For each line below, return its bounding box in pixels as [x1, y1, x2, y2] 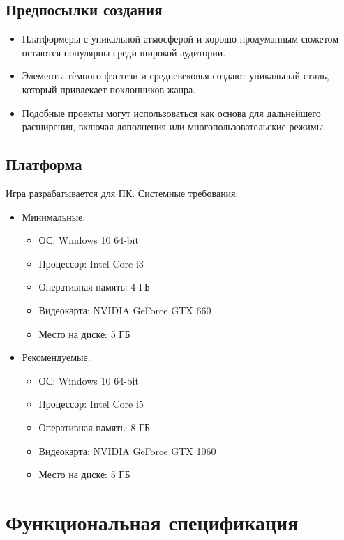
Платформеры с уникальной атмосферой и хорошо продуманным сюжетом [22, 31, 339, 46]
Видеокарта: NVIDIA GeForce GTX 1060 [38, 443, 216, 458]
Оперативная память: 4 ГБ [38, 279, 151, 294]
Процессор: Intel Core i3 [38, 256, 144, 270]
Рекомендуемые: [22, 350, 91, 364]
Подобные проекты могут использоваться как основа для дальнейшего [22, 105, 321, 120]
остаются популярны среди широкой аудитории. [22, 45, 226, 59]
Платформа [6, 153, 82, 175]
